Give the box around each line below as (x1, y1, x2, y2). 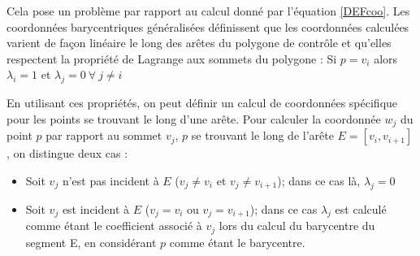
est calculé (335, 200, 387, 217)
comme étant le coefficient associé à (25, 217, 202, 234)
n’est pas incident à (62, 171, 159, 189)
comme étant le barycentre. (169, 233, 305, 250)
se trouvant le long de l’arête (191, 127, 334, 144)
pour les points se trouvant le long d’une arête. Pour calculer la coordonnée (6, 110, 381, 127)
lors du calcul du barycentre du (219, 217, 375, 234)
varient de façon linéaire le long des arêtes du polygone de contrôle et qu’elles (6, 34, 392, 51)
